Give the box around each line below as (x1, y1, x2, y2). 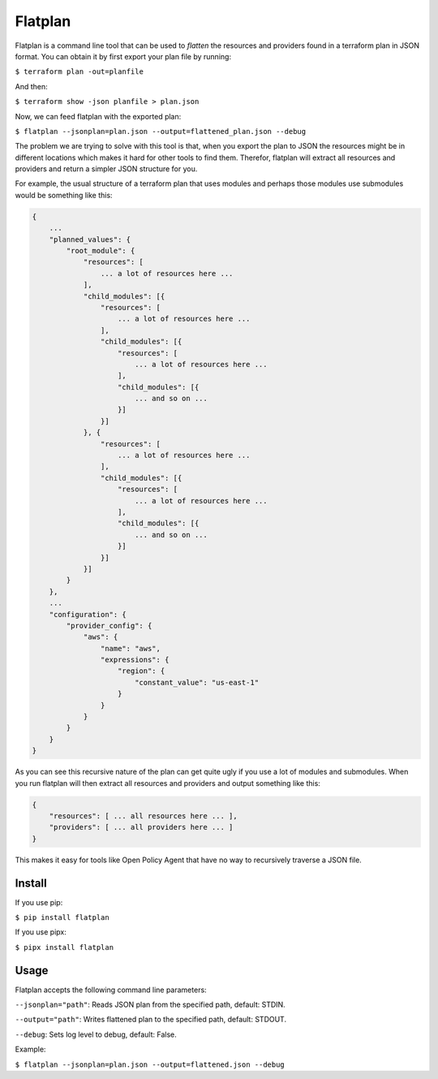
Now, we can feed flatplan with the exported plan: (15, 111, 182, 121)
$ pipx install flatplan (15, 943, 114, 952)
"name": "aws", (100, 644, 161, 653)
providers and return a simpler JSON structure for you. (15, 164, 198, 174)
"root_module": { (66, 246, 135, 255)
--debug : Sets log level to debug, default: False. (15, 1029, 178, 1039)
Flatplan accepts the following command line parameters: (15, 985, 207, 995)
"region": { (118, 667, 165, 675)
